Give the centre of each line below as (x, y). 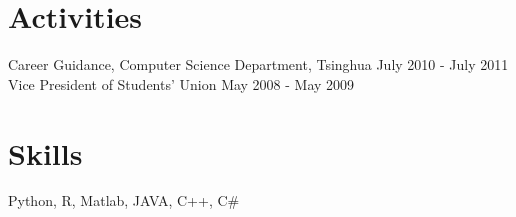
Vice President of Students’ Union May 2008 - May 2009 (181, 83)
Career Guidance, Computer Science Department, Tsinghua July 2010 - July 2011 (258, 64)
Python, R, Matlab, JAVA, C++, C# (124, 200)
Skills (45, 152)
